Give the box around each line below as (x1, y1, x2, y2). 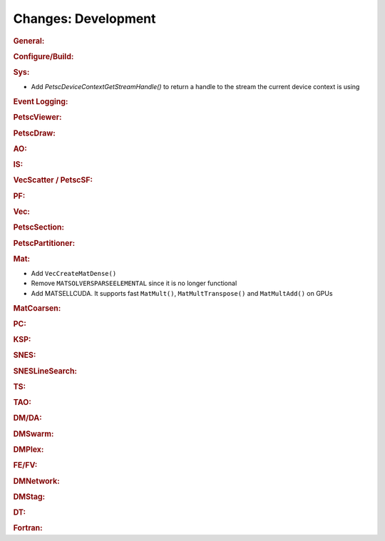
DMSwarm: (13, 428, 54, 438)
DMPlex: (13, 445, 44, 454)
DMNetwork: (13, 476, 60, 486)
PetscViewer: (13, 113, 62, 123)
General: (13, 36, 45, 46)
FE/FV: (13, 460, 38, 470)
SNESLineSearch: (13, 366, 78, 376)
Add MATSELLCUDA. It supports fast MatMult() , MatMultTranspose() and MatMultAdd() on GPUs (31, 289, 333, 297)
